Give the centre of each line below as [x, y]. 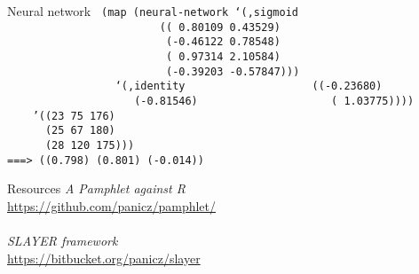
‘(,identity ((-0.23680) [249, 86]
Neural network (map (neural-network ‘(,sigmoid [153, 11]
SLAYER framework [63, 240]
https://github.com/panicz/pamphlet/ [112, 205]
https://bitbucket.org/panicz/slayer [104, 258]
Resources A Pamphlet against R [96, 188]
